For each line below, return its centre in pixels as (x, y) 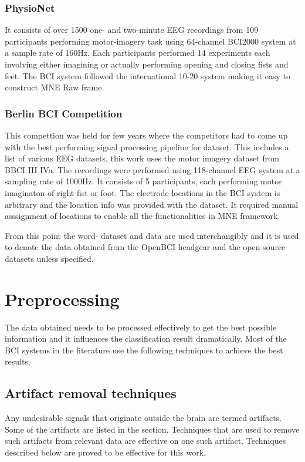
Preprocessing (62, 299)
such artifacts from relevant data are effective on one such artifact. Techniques (145, 441)
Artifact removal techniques (91, 393)
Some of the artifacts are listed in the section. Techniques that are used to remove (152, 429)
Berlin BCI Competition (64, 113)
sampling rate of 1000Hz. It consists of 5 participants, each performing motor (143, 181)
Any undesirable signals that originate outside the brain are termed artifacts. (143, 418)
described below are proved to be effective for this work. (105, 452)
